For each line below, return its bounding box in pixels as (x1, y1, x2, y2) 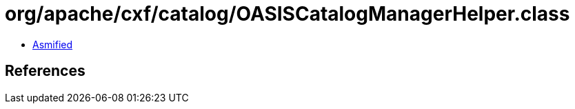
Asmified (32, 38, 73, 50)
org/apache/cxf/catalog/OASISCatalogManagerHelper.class (5, 2, 570, 26)
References (5, 62, 85, 80)
